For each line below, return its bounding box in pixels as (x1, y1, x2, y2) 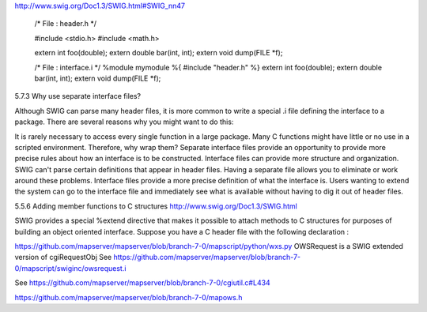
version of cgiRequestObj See (14, 253, 112, 262)
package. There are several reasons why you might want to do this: (14, 117, 234, 126)
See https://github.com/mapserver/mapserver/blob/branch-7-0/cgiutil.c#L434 (14, 278, 270, 288)
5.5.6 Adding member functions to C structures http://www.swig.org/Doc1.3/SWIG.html (14, 201, 298, 211)
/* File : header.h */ (34, 19, 96, 28)
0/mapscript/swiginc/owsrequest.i (14, 263, 127, 273)
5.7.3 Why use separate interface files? (14, 92, 142, 101)
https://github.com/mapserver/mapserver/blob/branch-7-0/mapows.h (14, 292, 243, 302)
